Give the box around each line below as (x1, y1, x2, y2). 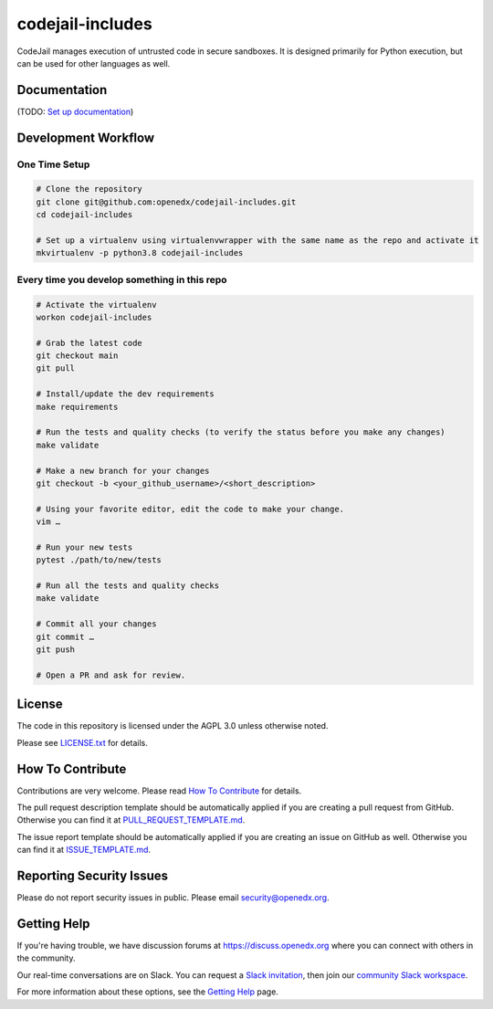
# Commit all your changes (36, 619, 157, 629)
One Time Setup (16, 158, 90, 171)
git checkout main (36, 351, 119, 361)
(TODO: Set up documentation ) (16, 106, 134, 117)
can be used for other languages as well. (16, 58, 171, 68)
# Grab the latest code (36, 338, 143, 348)
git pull (36, 363, 76, 373)
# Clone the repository (36, 184, 143, 194)
